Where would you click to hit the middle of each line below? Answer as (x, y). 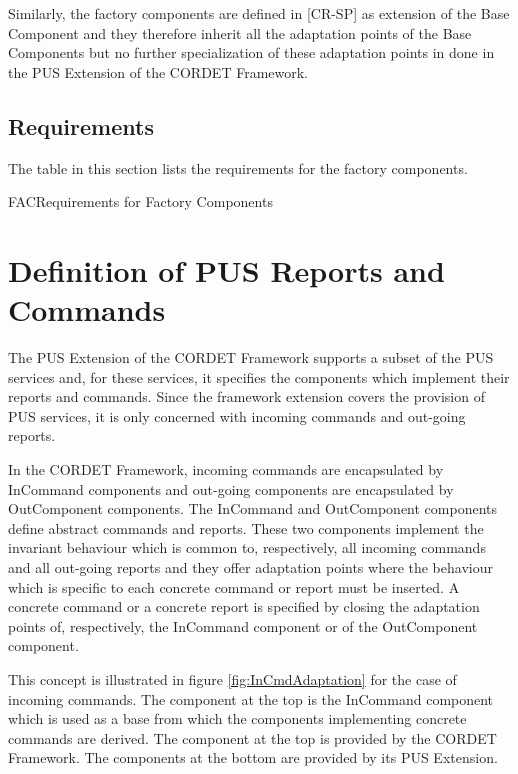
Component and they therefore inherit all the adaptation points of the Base (240, 32)
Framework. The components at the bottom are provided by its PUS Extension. (253, 757)
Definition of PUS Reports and (226, 269)
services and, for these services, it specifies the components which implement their (259, 376)
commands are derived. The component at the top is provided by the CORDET (252, 737)
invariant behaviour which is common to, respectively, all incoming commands (247, 547)
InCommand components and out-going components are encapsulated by (231, 488)
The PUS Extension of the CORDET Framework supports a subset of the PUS (251, 357)
